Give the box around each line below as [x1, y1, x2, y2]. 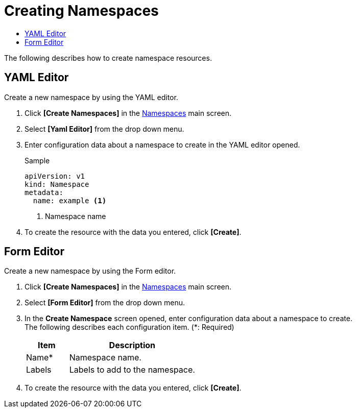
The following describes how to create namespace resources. [4, 53, 212, 62]
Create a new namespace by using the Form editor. [4, 266, 176, 276]
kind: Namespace [25, 180, 89, 188]
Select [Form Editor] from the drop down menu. [25, 298, 185, 307]
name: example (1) [33, 196, 107, 205]
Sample [25, 156, 50, 165]
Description [109, 340, 156, 351]
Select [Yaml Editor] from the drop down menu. [25, 124, 184, 133]
